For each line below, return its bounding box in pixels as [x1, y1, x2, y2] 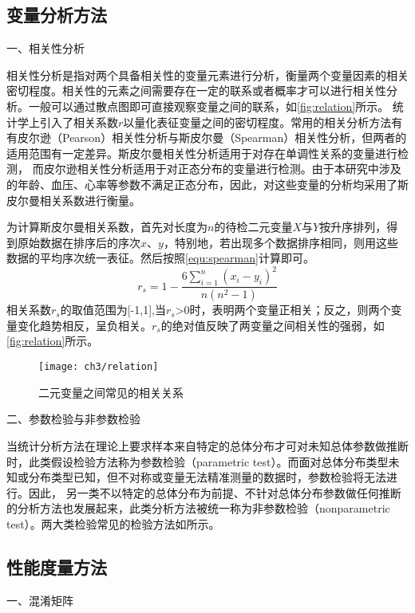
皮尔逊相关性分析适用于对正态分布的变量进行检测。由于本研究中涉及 [43, 160, 401, 177]
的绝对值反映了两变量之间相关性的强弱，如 [160, 316, 385, 333]
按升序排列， [319, 218, 387, 235]
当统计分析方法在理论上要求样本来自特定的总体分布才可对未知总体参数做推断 [6, 437, 409, 454]
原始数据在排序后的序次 [17, 234, 140, 250]
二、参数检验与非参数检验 [6, 411, 140, 427]
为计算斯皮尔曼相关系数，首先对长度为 [6, 218, 207, 235]
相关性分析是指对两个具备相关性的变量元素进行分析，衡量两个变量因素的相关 [6, 66, 409, 83]
